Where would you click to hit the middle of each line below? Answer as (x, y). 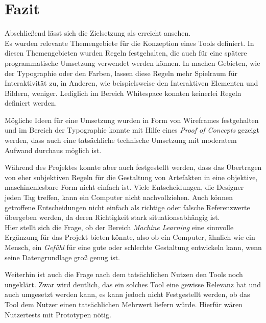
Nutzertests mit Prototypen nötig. (58, 314)
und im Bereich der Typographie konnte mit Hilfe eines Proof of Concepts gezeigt (132, 130)
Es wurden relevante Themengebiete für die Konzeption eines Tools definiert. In (129, 43)
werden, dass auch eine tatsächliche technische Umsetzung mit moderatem (121, 140)
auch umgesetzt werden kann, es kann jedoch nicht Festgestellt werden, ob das (127, 294)
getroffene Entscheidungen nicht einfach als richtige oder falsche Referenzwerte (127, 207)
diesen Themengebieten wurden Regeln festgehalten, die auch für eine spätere (126, 53)
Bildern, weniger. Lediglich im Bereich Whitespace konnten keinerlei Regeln (123, 93)
